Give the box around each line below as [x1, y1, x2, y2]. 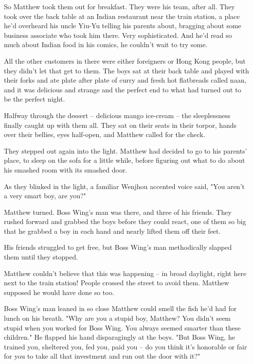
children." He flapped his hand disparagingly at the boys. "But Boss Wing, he [4, 332, 235, 342]
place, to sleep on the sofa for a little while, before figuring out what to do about [4, 155, 245, 165]
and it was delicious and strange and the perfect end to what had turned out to [4, 84, 241, 94]
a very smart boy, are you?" [4, 191, 86, 201]
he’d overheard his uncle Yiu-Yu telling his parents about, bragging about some [4, 20, 241, 31]
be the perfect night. [4, 94, 65, 104]
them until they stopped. [4, 252, 78, 262]
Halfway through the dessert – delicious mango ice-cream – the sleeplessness [4, 110, 231, 120]
